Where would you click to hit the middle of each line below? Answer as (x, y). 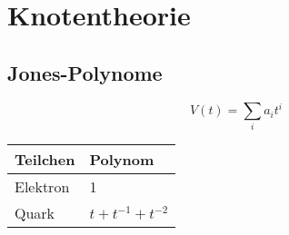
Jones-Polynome (85, 72)
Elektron (42, 187)
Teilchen (45, 160)
